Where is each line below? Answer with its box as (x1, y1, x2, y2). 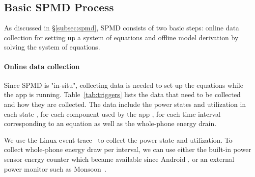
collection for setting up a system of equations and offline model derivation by (4, 32, 239, 42)
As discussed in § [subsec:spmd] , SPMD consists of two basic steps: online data (4, 23, 239, 33)
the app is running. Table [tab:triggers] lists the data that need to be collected (4, 89, 241, 100)
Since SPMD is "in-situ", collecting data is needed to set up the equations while (4, 79, 243, 90)
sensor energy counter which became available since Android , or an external (4, 153, 234, 164)
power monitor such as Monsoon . (4, 163, 107, 174)
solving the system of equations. (4, 42, 100, 52)
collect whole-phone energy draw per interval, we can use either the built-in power (4, 144, 252, 154)
